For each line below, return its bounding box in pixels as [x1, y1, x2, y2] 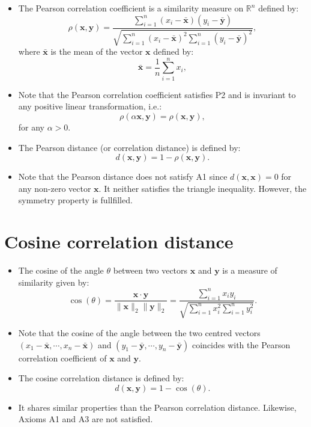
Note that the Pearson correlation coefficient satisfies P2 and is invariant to [18, 88, 296, 100]
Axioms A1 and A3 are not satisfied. [18, 413, 153, 425]
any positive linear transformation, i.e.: [18, 100, 162, 112]
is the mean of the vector [50, 45, 143, 58]
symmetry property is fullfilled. [18, 194, 133, 206]
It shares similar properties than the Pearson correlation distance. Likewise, [18, 401, 297, 413]
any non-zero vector [18, 182, 91, 194]
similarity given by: [18, 275, 89, 288]
